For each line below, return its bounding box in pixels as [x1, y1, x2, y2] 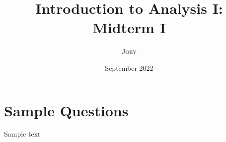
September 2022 [105, 62, 153, 73]
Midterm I [92, 17, 166, 38]
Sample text [4, 129, 41, 139]
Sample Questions [4, 100, 129, 120]
